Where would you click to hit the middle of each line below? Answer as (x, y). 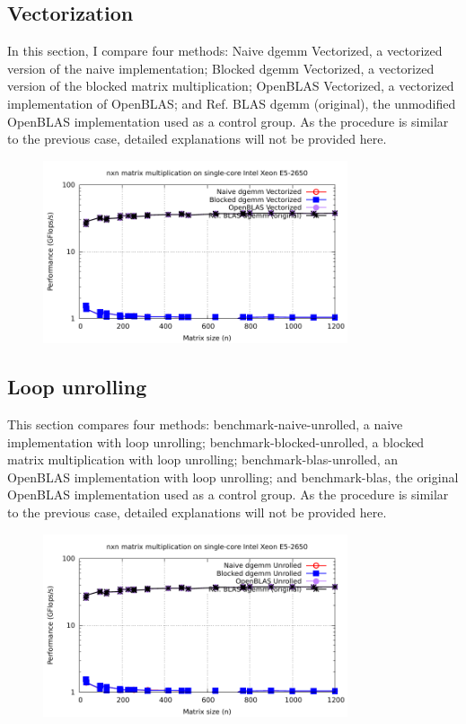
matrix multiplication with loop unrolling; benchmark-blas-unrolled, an (203, 459)
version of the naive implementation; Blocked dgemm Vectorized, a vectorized (221, 68)
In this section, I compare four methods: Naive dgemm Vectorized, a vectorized (225, 51)
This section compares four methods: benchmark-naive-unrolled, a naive (205, 424)
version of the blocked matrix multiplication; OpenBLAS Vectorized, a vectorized (231, 86)
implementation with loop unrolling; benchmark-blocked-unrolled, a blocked (216, 441)
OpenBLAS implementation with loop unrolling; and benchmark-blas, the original (233, 477)
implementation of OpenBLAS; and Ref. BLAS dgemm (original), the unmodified (232, 103)
